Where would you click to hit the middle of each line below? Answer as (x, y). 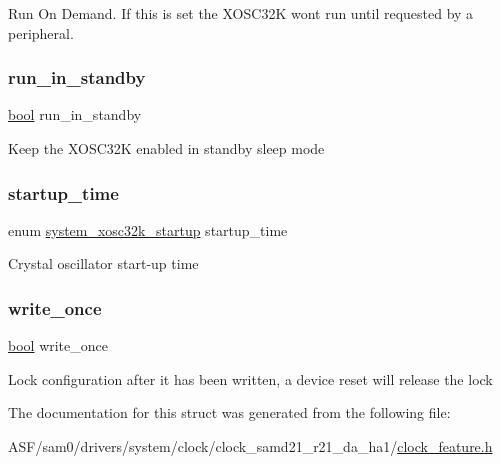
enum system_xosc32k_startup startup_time (148, 229)
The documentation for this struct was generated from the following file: (229, 412)
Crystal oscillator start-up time (103, 263)
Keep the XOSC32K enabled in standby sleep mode (166, 148)
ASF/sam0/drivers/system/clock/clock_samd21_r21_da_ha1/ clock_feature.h (250, 446)
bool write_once (58, 345)
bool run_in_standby (75, 114)
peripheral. (41, 32)
